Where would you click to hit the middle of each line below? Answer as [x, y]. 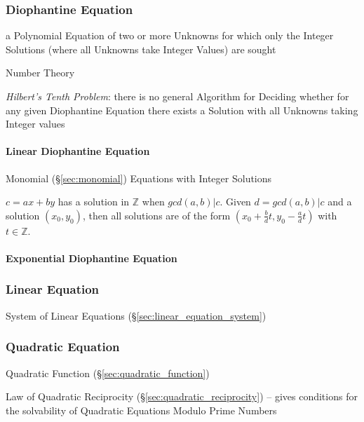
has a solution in [94, 202]
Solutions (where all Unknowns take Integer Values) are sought [141, 49]
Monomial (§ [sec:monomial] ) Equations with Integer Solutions [139, 178]
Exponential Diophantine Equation [92, 258]
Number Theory [40, 73]
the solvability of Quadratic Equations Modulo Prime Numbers [141, 410]
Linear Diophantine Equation [78, 151]
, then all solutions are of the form [156, 215]
